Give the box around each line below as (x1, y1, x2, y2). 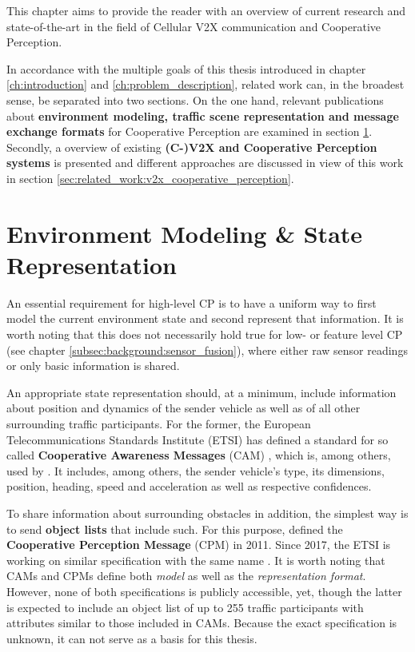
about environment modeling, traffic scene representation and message (6, 107, 399, 124)
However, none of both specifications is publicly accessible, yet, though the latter (6, 582, 402, 599)
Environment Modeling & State (6, 217, 363, 249)
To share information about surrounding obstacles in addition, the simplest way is (6, 504, 409, 521)
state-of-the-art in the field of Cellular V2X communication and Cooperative (6, 18, 381, 34)
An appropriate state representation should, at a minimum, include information (6, 384, 397, 400)
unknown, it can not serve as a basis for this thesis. (6, 630, 257, 646)
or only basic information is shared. (6, 357, 180, 374)
